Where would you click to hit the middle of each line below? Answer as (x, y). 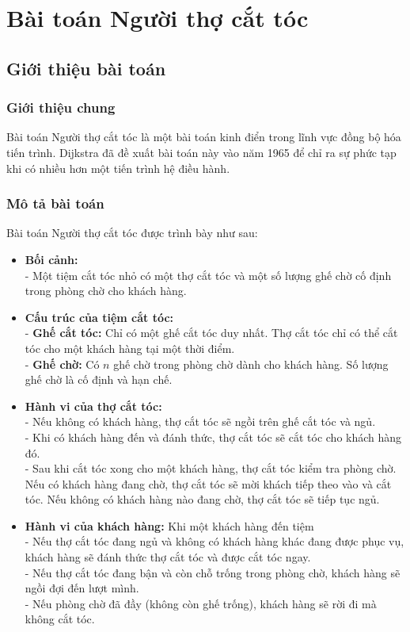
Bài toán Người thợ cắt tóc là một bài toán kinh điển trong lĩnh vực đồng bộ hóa (204, 137)
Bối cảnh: (51, 259)
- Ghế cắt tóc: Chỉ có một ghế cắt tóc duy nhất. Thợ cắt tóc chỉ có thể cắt (211, 333)
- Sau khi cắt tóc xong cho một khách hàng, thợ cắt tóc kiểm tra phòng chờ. (211, 468)
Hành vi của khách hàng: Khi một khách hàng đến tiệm (169, 525)
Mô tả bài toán (55, 203)
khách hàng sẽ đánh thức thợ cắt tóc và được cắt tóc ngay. (168, 557)
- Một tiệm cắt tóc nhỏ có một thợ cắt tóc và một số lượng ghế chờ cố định (208, 275)
